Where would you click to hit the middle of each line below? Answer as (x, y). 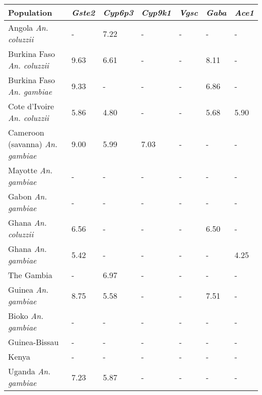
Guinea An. (28, 289)
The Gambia (30, 275)
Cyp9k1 (156, 12)
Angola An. (28, 27)
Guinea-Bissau (34, 342)
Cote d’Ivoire (31, 106)
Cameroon (26, 132)
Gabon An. (28, 196)
